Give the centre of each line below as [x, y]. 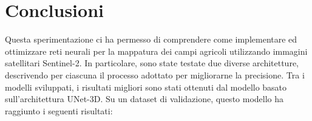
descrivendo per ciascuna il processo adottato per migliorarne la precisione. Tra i [155, 74]
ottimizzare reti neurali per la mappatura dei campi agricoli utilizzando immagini [156, 51]
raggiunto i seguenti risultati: [59, 110]
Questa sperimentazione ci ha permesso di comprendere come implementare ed [151, 39]
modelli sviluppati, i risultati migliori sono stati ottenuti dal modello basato [146, 87]
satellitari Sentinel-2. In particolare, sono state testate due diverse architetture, [152, 63]
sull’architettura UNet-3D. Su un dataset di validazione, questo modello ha [144, 99]
